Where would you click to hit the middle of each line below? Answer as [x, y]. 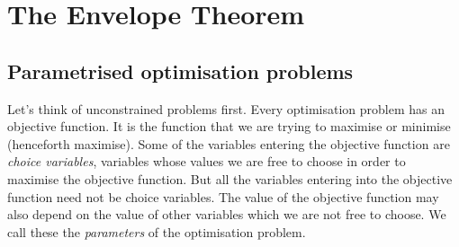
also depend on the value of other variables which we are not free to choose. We [227, 214]
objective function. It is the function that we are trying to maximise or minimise [229, 126]
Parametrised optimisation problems [180, 71]
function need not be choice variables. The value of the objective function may [223, 196]
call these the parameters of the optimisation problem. [157, 231]
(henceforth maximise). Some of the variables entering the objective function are [229, 143]
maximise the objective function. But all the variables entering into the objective [230, 178]
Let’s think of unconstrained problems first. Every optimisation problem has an [226, 108]
